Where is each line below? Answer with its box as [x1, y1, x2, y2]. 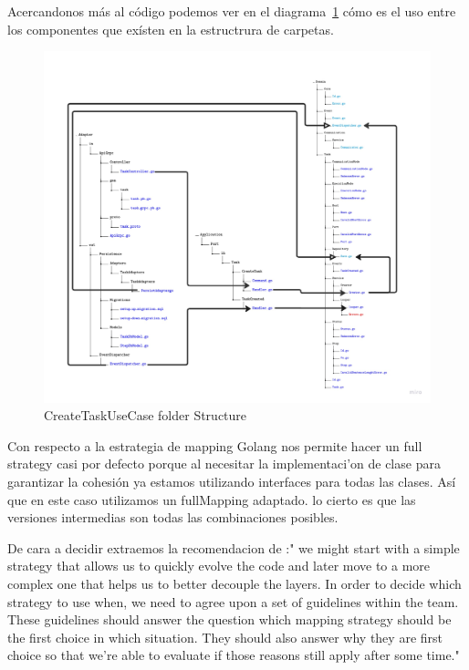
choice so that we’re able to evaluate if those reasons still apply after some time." [7, 645, 460, 665]
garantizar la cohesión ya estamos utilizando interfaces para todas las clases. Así [7, 472, 456, 491]
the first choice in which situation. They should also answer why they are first [7, 627, 443, 646]
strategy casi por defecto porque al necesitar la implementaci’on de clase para [7, 454, 441, 473]
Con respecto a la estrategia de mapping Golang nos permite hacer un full [7, 436, 422, 455]
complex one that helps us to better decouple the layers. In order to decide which [7, 574, 462, 593]
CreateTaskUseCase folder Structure [44, 406, 247, 425]
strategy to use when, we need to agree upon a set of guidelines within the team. [7, 592, 459, 611]
